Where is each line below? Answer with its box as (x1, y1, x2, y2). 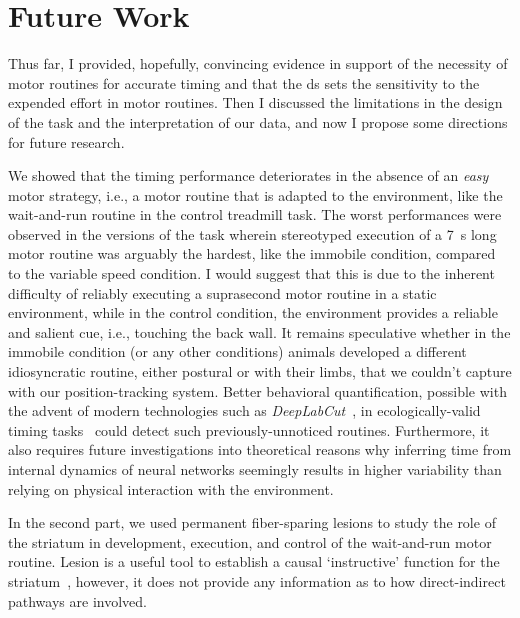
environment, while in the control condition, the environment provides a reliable (8, 302, 498, 323)
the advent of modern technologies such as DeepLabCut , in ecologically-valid (8, 400, 481, 421)
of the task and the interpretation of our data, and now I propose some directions (8, 111, 508, 132)
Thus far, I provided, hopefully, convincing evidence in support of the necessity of (8, 53, 508, 74)
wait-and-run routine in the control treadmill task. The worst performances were (8, 204, 502, 225)
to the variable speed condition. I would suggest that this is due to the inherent (8, 263, 495, 284)
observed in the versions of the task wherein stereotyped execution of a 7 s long (8, 223, 497, 244)
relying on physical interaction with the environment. (8, 478, 334, 499)
